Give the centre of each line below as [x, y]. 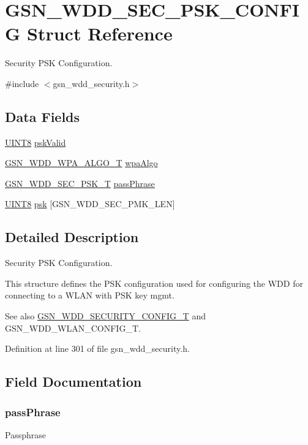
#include [22, 83]
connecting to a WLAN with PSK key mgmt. [90, 295]
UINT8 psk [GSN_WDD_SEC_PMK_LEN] [90, 204]
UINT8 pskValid [36, 142]
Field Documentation [73, 382]
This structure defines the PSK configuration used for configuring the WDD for [154, 283]
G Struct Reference [89, 33]
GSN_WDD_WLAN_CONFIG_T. [73, 328]
